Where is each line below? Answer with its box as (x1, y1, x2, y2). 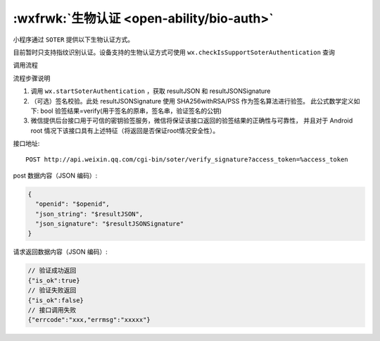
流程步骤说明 (13, 74, 51, 82)
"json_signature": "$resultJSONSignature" (35, 220, 184, 228)
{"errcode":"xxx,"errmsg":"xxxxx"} (27, 316, 151, 324)
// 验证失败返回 (27, 286, 77, 294)
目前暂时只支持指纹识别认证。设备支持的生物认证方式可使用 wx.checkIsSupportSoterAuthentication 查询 (13, 48, 336, 56)
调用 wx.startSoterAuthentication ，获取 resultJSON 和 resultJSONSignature (30, 87, 271, 95)
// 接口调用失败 (27, 306, 77, 314)
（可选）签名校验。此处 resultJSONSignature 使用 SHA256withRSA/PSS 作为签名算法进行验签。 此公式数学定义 (30, 97, 355, 105)
